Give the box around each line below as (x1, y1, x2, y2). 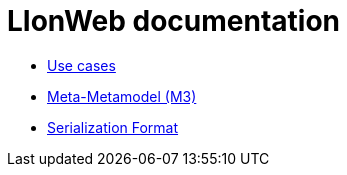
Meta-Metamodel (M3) (47, 87, 197, 105)
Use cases (47, 56, 116, 74)
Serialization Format (47, 118, 179, 136)
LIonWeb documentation (7, 4, 340, 38)
